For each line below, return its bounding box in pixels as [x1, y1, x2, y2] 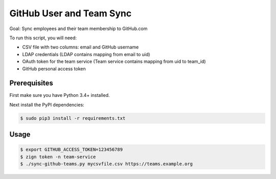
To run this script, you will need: [9, 35, 77, 41]
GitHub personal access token [22, 65, 86, 71]
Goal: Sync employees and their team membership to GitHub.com [9, 25, 148, 32]
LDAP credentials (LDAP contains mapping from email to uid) [22, 51, 150, 57]
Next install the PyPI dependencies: [9, 101, 84, 108]
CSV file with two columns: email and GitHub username [22, 44, 139, 50]
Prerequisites [9, 79, 53, 88]
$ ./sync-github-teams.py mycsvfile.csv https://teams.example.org [20, 161, 193, 167]
